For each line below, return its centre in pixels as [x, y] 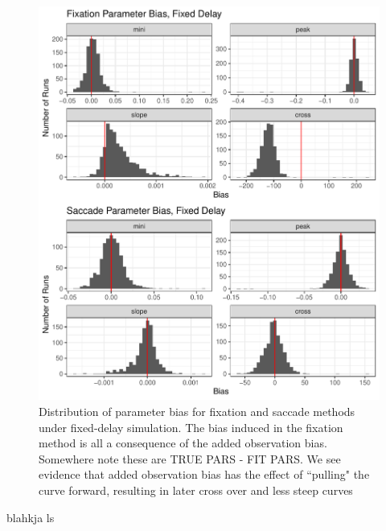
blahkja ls [31, 517]
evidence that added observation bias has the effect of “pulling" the [204, 474]
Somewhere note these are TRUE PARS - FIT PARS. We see [190, 458]
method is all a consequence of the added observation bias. [183, 443]
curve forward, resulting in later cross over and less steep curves [196, 490]
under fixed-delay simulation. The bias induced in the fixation [191, 427]
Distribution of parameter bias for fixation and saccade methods [197, 412]
